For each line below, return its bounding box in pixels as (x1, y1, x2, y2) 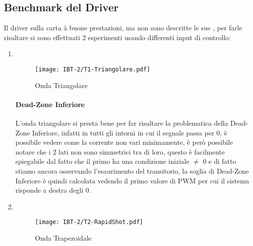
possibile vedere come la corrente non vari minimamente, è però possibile (15, 137, 233, 147)
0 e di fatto (203, 156, 236, 166)
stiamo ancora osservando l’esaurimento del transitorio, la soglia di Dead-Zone (15, 166, 249, 176)
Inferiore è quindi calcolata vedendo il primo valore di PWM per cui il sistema (15, 175, 250, 185)
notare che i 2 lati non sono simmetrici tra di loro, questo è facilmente (15, 146, 225, 157)
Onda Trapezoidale (35, 233, 92, 243)
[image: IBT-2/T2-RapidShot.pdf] (35, 219, 143, 226)
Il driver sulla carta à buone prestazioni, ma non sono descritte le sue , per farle (4, 22, 242, 33)
